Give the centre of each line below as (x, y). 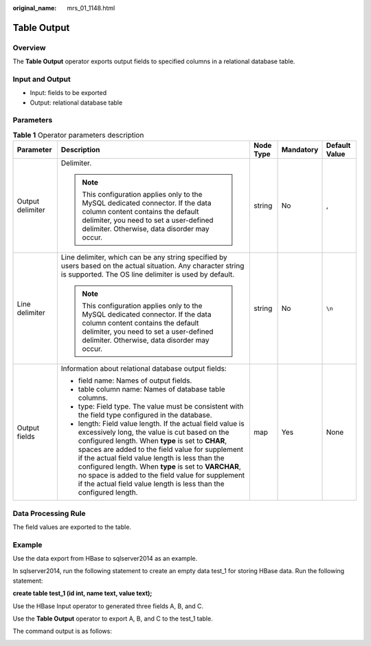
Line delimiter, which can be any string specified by (144, 257)
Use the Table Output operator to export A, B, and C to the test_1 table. (113, 618)
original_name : (35, 8)
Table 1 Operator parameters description (78, 136)
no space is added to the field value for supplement (161, 475)
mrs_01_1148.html (91, 8)
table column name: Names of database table (151, 389)
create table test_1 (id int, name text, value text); (82, 593)
